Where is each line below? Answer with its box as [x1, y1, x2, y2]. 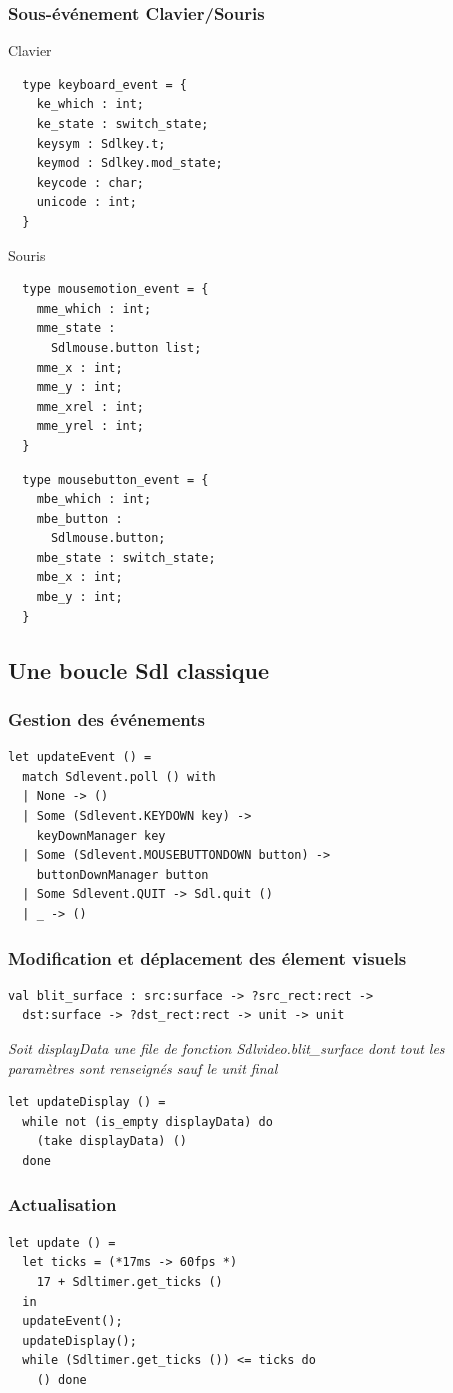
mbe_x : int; [36, 570, 123, 585]
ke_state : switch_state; [36, 117, 209, 131]
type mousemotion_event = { [22, 282, 209, 297]
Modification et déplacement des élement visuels [8, 945, 407, 970]
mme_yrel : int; [36, 419, 145, 434]
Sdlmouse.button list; [50, 340, 202, 355]
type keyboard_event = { [22, 77, 187, 92]
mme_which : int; [36, 301, 152, 316]
